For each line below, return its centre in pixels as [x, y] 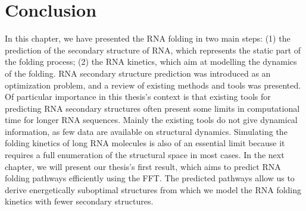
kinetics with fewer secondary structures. [79, 201]
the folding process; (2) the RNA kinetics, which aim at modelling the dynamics [151, 62]
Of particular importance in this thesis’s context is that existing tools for [138, 97]
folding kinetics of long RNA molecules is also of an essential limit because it [145, 143]
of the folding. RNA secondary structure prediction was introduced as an [138, 73]
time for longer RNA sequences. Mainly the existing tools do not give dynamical [151, 120]
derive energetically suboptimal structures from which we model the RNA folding [153, 189]
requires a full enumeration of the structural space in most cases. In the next [145, 155]
